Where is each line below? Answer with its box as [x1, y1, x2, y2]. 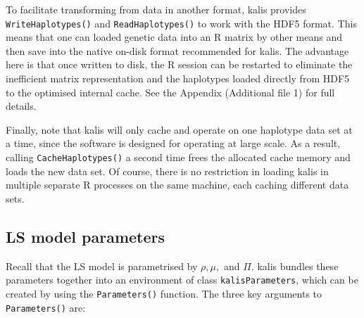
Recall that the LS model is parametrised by [6, 258, 198, 273]
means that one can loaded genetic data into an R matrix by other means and [6, 30, 342, 44]
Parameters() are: [6, 300, 86, 314]
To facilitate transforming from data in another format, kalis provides [6, 2, 306, 16]
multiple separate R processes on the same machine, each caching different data [6, 177, 349, 192]
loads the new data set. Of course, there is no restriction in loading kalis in [6, 163, 329, 178]
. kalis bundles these [251, 258, 339, 273]
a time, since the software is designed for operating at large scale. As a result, [6, 136, 341, 151]
